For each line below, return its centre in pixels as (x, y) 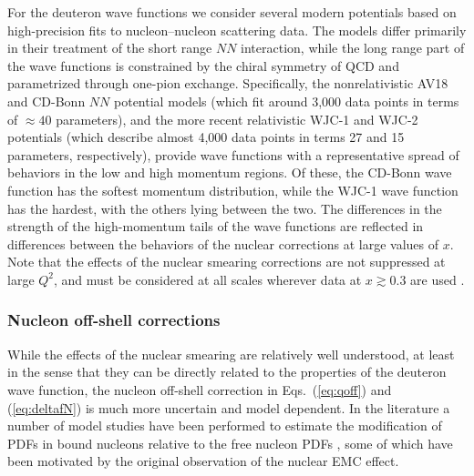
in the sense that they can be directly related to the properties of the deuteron (227, 372)
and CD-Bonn (46, 101)
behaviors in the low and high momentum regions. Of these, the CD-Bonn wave (230, 172)
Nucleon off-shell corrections (114, 320)
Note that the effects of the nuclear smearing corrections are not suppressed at (227, 262)
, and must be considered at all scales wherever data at (208, 279)
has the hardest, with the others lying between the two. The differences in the (225, 208)
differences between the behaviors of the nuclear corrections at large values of (223, 243)
